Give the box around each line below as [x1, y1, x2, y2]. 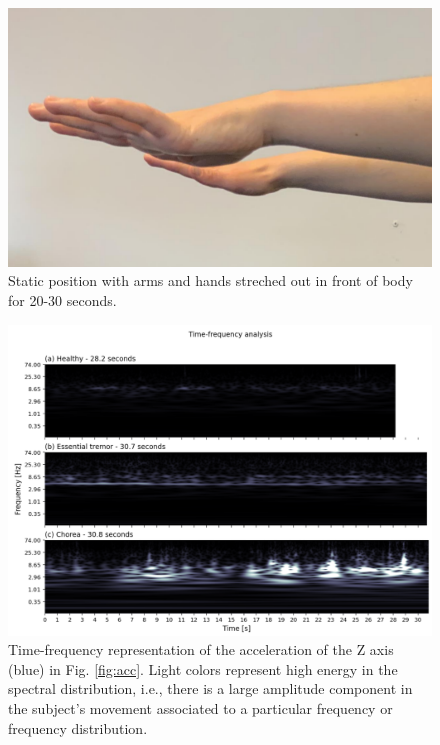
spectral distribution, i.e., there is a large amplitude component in [8, 678, 413, 699]
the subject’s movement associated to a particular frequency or [8, 697, 393, 718]
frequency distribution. [8, 717, 148, 738]
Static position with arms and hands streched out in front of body [8, 270, 413, 291]
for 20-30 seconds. [8, 290, 117, 310]
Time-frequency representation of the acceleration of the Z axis [8, 639, 394, 660]
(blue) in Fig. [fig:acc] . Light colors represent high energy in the [8, 658, 398, 679]
